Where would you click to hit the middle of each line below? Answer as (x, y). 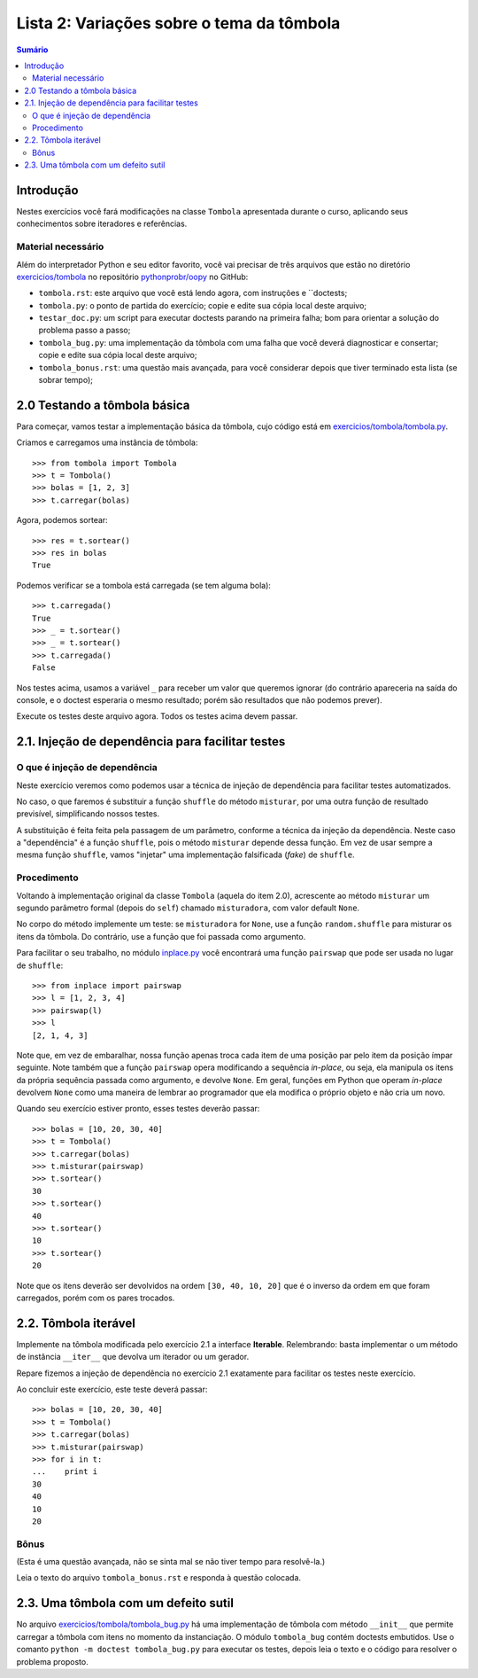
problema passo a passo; (85, 330)
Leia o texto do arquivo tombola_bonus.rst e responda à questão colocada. (158, 1578)
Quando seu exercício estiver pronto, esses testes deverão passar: (138, 1109)
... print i (65, 1472)
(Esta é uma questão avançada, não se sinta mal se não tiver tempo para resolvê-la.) (171, 1562)
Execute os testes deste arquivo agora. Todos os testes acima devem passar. (157, 716)
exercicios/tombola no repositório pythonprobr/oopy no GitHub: (132, 277)
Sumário (32, 50)
